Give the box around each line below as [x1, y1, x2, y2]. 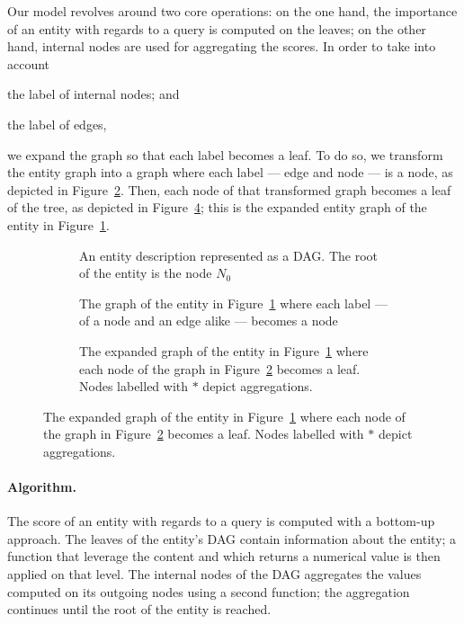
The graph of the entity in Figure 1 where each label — [79, 293, 388, 312]
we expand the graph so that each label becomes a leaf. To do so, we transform [7, 145, 443, 164]
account [7, 54, 50, 73]
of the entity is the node [79, 263, 212, 282]
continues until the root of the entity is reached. [7, 600, 272, 619]
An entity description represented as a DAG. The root [79, 245, 378, 264]
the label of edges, [7, 114, 107, 133]
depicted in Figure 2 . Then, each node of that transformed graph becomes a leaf [7, 180, 451, 199]
